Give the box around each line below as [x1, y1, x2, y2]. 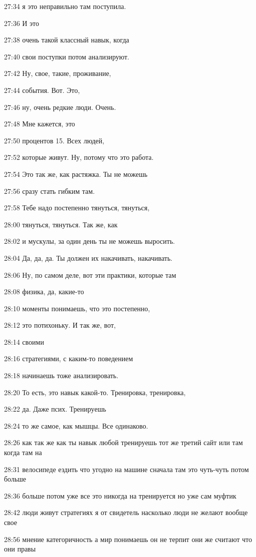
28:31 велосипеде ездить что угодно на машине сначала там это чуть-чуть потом [4, 464, 249, 474]
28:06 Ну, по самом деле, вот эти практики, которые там [4, 269, 176, 280]
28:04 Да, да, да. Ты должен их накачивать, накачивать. [4, 252, 173, 263]
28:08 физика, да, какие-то [4, 286, 84, 297]
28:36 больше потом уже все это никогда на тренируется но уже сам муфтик [4, 490, 237, 501]
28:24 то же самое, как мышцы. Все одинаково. [4, 420, 148, 431]
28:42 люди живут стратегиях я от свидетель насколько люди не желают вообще [4, 507, 248, 518]
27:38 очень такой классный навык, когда [4, 34, 129, 45]
